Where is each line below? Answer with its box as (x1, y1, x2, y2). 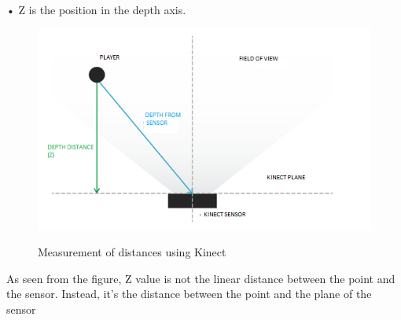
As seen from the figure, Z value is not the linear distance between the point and (6, 270, 395, 286)
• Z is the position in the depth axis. (6, 2, 186, 17)
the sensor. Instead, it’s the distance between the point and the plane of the (6, 285, 372, 302)
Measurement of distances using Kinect (38, 244, 226, 260)
